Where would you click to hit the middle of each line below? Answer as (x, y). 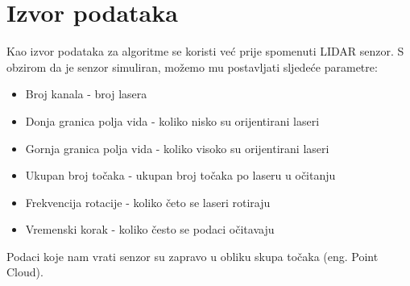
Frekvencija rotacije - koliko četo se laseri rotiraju (148, 202)
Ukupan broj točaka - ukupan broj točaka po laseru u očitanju (180, 175)
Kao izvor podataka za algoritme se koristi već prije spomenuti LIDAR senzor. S (205, 51)
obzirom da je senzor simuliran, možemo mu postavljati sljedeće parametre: (192, 66)
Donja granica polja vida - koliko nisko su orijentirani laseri (172, 120)
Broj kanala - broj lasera (86, 94)
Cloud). (25, 272)
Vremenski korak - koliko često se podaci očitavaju (150, 229)
